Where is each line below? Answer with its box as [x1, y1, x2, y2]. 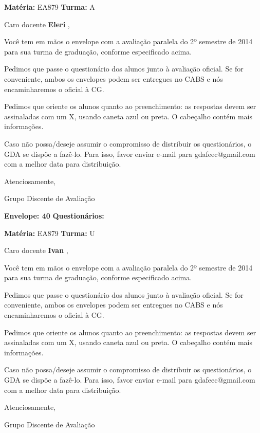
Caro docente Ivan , [4, 245, 68, 256]
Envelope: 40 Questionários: [4, 210, 104, 221]
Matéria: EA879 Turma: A [4, 2, 95, 12]
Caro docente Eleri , [4, 19, 70, 29]
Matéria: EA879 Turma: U [4, 227, 95, 238]
